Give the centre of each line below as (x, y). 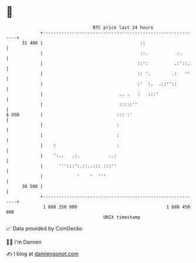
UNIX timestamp (122, 217)
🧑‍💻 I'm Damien (24, 242)
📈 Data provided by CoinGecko (44, 228)
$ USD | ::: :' (69, 115)
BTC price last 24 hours (123, 28)
